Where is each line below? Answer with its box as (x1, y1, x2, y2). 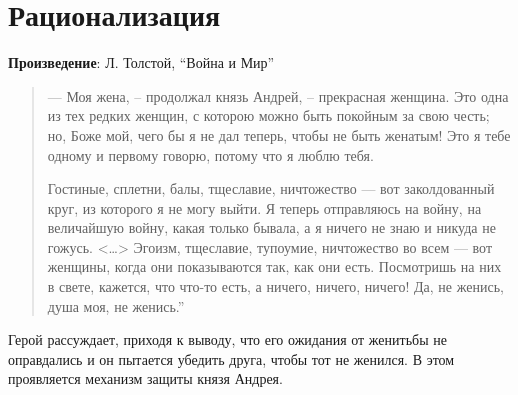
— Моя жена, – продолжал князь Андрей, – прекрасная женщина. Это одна (47, 85, 509, 106)
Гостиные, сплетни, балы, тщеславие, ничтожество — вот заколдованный (47, 178, 495, 199)
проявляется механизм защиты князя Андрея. (8, 368, 283, 389)
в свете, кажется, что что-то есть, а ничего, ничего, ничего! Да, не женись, (47, 276, 504, 297)
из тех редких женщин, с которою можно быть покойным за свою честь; (47, 105, 490, 126)
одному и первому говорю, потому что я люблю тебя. (47, 144, 374, 165)
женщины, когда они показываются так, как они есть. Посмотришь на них (47, 256, 502, 277)
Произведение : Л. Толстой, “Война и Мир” (8, 52, 275, 73)
